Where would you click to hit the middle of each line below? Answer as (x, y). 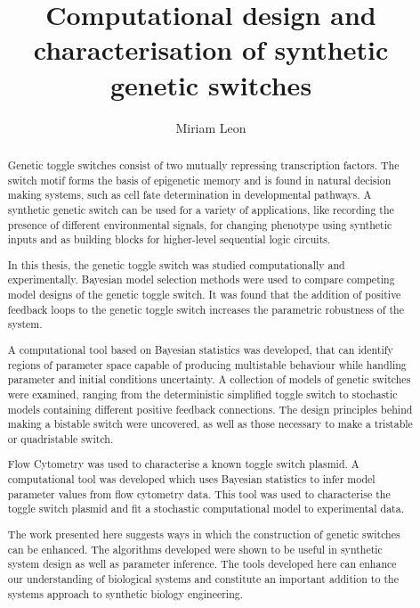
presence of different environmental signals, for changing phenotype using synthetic (200, 224)
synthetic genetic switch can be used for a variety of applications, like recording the (201, 209)
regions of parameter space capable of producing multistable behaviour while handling (207, 364)
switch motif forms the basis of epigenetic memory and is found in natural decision (199, 180)
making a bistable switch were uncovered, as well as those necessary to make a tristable (210, 424)
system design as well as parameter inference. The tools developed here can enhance (202, 564)
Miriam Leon (211, 127)
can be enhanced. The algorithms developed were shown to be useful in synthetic (195, 549)
